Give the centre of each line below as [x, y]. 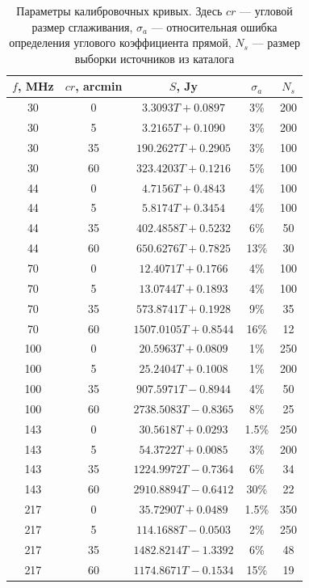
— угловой [266, 11]
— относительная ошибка [214, 26]
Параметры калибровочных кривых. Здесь [119, 11]
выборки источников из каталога [154, 58]
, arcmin [99, 86]
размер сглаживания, [82, 26]
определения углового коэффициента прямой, [120, 42]
